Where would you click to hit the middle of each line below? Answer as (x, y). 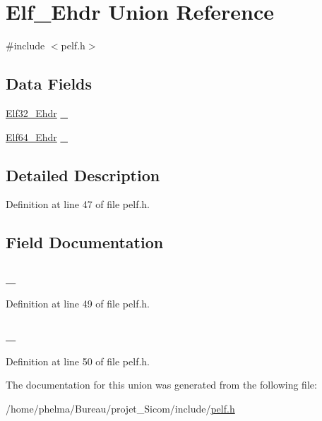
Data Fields (49, 84)
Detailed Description (83, 175)
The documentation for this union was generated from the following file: (161, 385)
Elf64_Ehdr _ (37, 136)
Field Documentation (85, 242)
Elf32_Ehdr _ (37, 112)
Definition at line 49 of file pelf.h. (78, 303)
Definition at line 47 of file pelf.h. (78, 204)
